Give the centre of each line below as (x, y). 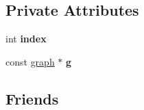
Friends (32, 98)
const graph (30, 61)
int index (26, 39)
